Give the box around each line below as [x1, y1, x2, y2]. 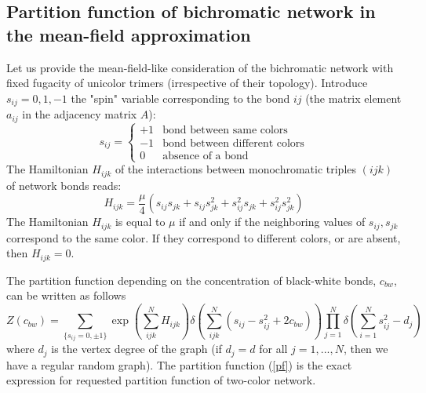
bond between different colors [162, 137, 304, 149]
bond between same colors [162, 124, 288, 136]
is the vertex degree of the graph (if [51, 340, 222, 357]
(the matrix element [305, 89, 402, 106]
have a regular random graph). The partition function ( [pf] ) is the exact [6, 356, 352, 373]
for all [259, 340, 288, 357]
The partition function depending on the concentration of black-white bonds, [6, 271, 377, 288]
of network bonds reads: [6, 176, 122, 193]
